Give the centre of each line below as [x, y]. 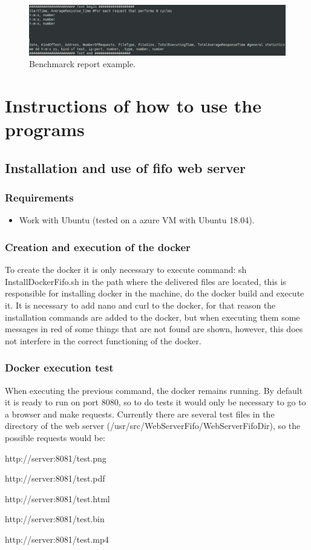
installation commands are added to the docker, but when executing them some [152, 317]
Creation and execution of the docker [98, 247]
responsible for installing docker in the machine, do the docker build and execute [155, 293]
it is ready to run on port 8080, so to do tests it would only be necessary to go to [155, 402]
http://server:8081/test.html [57, 498]
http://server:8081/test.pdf [55, 478]
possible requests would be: [55, 437]
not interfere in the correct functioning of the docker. [103, 340]
